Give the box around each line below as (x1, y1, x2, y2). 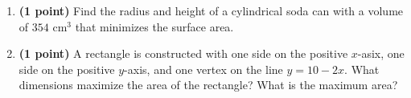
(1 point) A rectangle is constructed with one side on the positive (18, 45, 348, 62)
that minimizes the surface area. (75, 18, 234, 35)
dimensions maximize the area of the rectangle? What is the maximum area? (18, 76, 398, 93)
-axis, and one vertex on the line (124, 60, 283, 77)
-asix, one (357, 45, 405, 62)
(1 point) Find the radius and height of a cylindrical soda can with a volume (18, 2, 404, 18)
